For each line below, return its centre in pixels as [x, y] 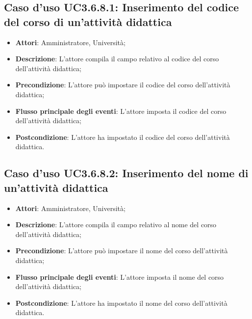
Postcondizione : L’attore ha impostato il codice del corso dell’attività [123, 137]
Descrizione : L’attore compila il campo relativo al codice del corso [117, 59]
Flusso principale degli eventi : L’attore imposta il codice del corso [121, 111]
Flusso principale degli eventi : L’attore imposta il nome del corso [120, 277]
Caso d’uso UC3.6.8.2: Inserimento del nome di [126, 173]
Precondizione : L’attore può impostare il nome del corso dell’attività [122, 251]
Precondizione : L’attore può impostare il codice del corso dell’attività [123, 85]
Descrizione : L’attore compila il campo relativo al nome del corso [116, 225]
